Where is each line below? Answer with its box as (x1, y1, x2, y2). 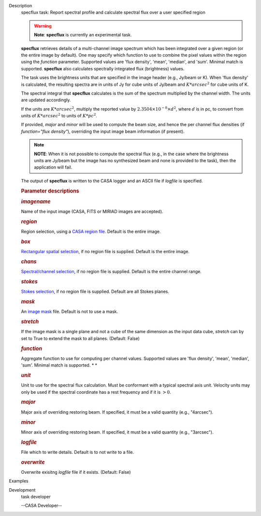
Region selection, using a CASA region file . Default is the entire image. (21, 228, 161, 235)
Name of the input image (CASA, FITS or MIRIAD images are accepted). (21, 209, 163, 214)
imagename (21, 198, 51, 205)
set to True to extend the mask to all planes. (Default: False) (21, 335, 140, 341)
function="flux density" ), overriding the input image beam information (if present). (21, 129, 185, 134)
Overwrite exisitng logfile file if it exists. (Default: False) (21, 469, 131, 475)
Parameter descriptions (21, 187, 79, 194)
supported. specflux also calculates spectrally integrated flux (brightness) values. (21, 65, 185, 71)
